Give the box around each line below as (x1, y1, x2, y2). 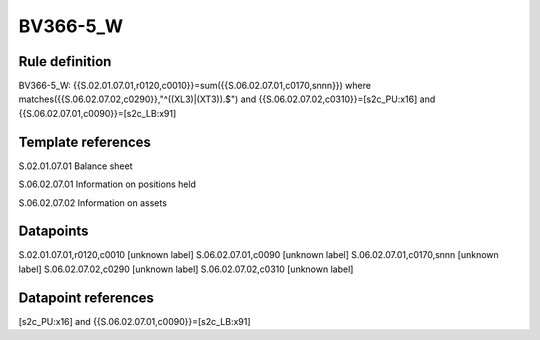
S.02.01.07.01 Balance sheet (18, 160, 133, 172)
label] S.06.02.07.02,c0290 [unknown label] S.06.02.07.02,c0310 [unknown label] (18, 263, 354, 275)
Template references (18, 133, 152, 150)
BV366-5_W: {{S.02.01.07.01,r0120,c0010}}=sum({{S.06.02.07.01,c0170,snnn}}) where (18, 80, 372, 92)
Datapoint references (18, 289, 155, 306)
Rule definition (18, 53, 112, 70)
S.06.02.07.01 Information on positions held (18, 178, 197, 190)
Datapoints (18, 223, 89, 240)
